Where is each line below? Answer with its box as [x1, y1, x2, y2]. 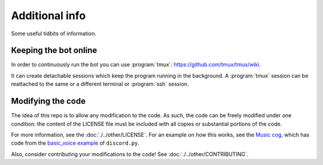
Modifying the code [11, 96, 86, 106]
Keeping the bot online [11, 45, 97, 56]
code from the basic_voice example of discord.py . [11, 139, 140, 146]
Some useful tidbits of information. [11, 30, 97, 37]
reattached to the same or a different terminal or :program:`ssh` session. [11, 81, 189, 88]
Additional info [11, 9, 86, 22]
